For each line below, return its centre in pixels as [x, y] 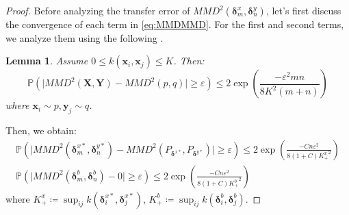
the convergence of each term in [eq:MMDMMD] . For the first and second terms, [175, 24]
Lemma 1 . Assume [47, 61]
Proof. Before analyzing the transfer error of [98, 10]
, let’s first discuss [303, 10]
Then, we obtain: [41, 130]
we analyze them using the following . [85, 37]
